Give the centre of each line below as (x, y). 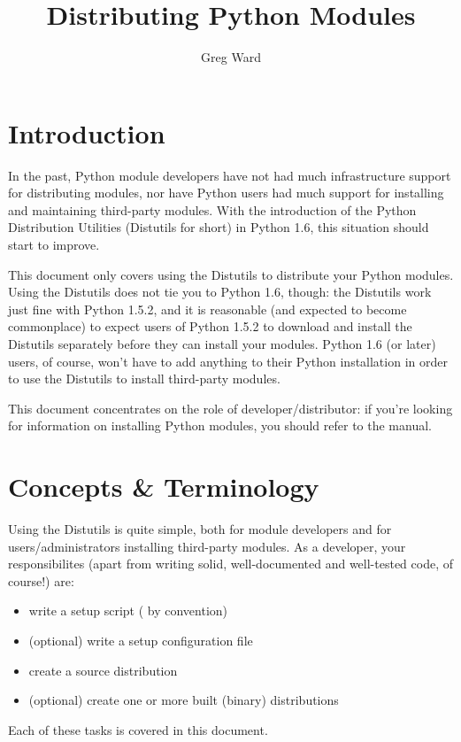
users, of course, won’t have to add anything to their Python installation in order (228, 361)
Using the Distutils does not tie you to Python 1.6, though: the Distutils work (220, 292)
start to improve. (54, 245)
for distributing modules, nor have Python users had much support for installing (226, 193)
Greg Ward (231, 57)
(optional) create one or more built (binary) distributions (184, 700)
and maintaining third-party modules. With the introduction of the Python (212, 209)
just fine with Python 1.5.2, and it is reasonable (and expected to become (207, 309)
